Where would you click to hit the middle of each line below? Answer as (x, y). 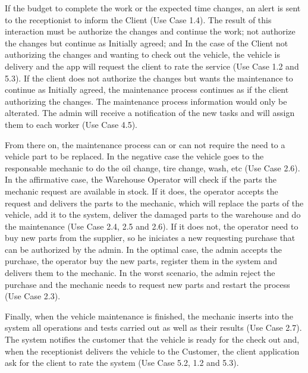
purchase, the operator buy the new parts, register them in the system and (141, 261)
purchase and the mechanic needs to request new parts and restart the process (147, 284)
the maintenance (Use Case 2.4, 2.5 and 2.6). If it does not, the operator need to (152, 226)
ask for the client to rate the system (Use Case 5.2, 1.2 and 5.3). (122, 363)
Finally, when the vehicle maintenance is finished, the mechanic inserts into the (149, 316)
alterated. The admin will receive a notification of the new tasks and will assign (150, 113)
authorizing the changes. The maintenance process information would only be (146, 101)
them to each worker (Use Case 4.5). (71, 124)
